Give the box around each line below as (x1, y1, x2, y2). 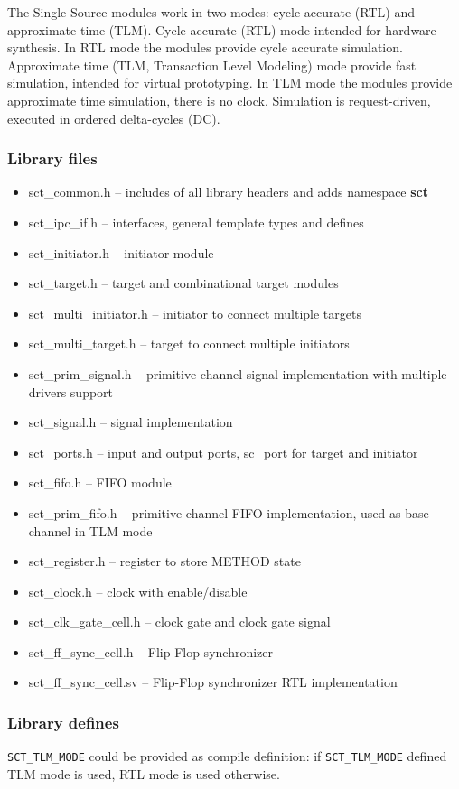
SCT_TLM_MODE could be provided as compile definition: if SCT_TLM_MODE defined (7, 747, 447, 766)
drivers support (28, 382, 114, 401)
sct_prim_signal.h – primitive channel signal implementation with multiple (28, 364, 447, 383)
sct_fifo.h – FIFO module (28, 473, 172, 492)
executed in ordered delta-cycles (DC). (7, 108, 220, 127)
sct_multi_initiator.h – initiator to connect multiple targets (28, 303, 361, 322)
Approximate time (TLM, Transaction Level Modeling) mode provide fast (7, 55, 417, 74)
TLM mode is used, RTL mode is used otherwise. (7, 764, 280, 783)
